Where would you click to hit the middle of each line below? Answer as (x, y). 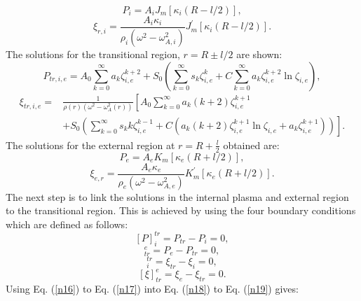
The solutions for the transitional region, (93, 54)
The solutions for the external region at (90, 145)
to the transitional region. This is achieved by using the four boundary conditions (181, 210)
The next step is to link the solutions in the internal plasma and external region (177, 196)
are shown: (259, 54)
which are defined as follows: (67, 224)
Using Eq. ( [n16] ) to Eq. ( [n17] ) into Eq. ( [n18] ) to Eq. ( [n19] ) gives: (152, 289)
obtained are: (251, 145)
